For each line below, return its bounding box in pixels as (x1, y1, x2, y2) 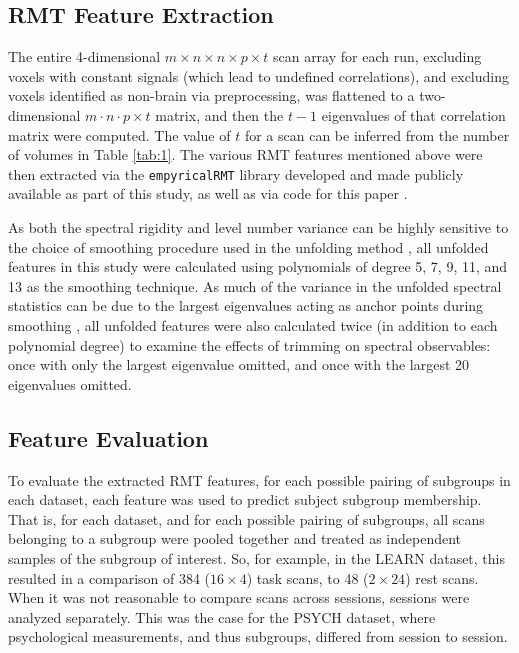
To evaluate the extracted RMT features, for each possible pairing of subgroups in (8, 469, 511, 490)
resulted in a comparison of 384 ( (8, 567, 211, 588)
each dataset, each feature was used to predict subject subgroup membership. (8, 489, 482, 510)
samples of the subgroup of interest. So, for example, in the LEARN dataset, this (8, 547, 505, 568)
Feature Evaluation (8, 422, 209, 453)
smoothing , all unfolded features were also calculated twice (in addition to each (8, 314, 498, 335)
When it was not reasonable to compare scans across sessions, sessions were (8, 587, 470, 608)
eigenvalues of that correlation (321, 104, 506, 125)
